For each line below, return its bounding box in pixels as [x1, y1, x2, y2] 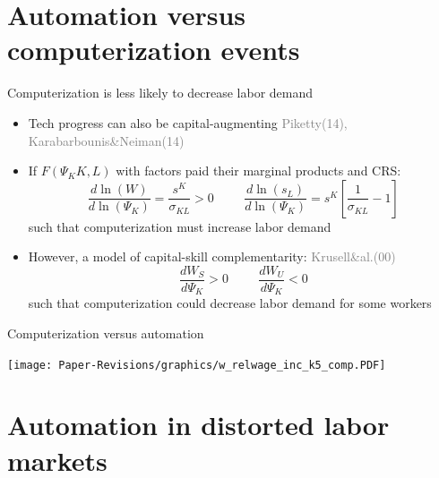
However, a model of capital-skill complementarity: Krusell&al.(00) [28, 247, 396, 266]
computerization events [7, 31, 300, 68]
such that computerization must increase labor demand [28, 217, 331, 235]
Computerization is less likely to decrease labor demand [7, 83, 314, 102]
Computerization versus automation [7, 323, 204, 342]
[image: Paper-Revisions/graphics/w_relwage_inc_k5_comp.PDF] [7, 358, 386, 371]
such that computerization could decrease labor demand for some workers [28, 294, 432, 312]
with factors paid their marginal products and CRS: [116, 161, 401, 180]
